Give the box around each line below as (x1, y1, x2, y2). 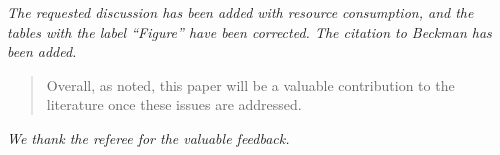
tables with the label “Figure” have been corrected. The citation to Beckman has (7, 21, 492, 42)
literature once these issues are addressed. (46, 94, 302, 115)
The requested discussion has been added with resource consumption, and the (7, 2, 474, 22)
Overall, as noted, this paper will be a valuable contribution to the (46, 74, 455, 95)
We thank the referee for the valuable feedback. (7, 127, 290, 148)
